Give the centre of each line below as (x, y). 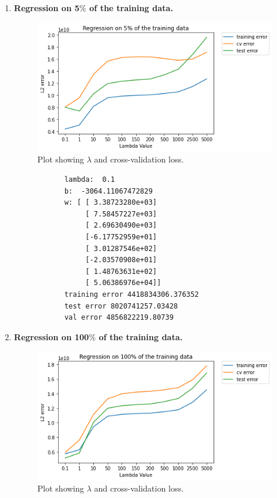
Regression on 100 (51, 336)
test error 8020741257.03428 (121, 306)
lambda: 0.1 (89, 180)
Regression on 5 (47, 8)
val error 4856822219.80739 (119, 318)
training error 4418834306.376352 (131, 295)
